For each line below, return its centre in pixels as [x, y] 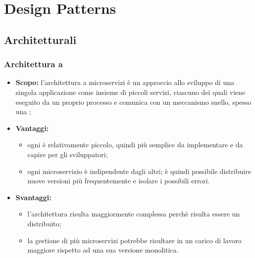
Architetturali [40, 39]
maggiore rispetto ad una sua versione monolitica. [103, 250]
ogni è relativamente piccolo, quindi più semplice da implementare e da [135, 145]
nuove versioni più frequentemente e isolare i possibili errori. [119, 181]
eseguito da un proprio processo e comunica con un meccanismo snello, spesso [133, 102]
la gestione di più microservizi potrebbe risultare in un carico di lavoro [134, 240]
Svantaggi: [33, 197]
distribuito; [44, 223]
